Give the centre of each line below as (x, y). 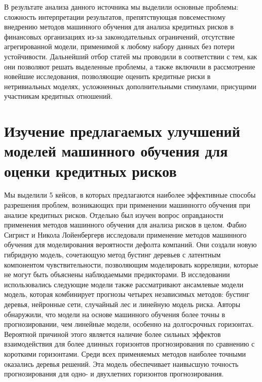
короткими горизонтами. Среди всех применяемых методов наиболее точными (125, 353)
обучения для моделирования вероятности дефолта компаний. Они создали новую (130, 244)
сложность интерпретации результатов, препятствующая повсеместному (115, 16)
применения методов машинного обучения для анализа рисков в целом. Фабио (125, 225)
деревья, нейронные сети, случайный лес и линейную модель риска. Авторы (122, 304)
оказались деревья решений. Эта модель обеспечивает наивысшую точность (121, 364)
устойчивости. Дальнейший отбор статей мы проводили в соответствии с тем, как (131, 56)
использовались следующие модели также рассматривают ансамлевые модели (124, 284)
